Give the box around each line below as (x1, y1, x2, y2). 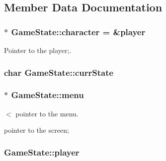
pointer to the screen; (4, 125, 69, 135)
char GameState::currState (4, 66, 114, 78)
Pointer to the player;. (4, 45, 72, 55)
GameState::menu (11, 89, 84, 101)
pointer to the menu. (15, 108, 79, 118)
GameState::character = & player (11, 25, 146, 38)
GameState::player (4, 146, 80, 158)
